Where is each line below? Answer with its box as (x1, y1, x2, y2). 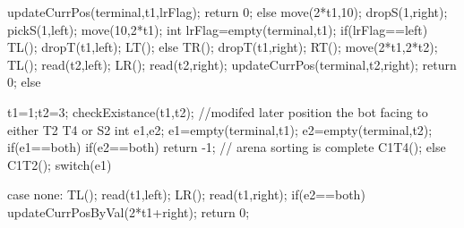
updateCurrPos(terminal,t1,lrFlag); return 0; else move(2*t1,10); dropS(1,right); (7, 3, 448, 21)
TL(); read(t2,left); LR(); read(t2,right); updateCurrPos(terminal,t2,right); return (7, 55, 457, 73)
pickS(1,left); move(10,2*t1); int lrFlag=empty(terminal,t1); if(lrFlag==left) (7, 20, 428, 38)
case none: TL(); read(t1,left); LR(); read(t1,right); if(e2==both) (7, 185, 365, 204)
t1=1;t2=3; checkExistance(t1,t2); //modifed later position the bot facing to (7, 102, 428, 121)
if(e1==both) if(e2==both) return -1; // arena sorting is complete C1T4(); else (7, 138, 446, 156)
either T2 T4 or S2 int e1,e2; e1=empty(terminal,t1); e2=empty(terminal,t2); (7, 120, 433, 139)
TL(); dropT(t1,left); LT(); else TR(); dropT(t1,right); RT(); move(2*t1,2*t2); (7, 38, 438, 56)
